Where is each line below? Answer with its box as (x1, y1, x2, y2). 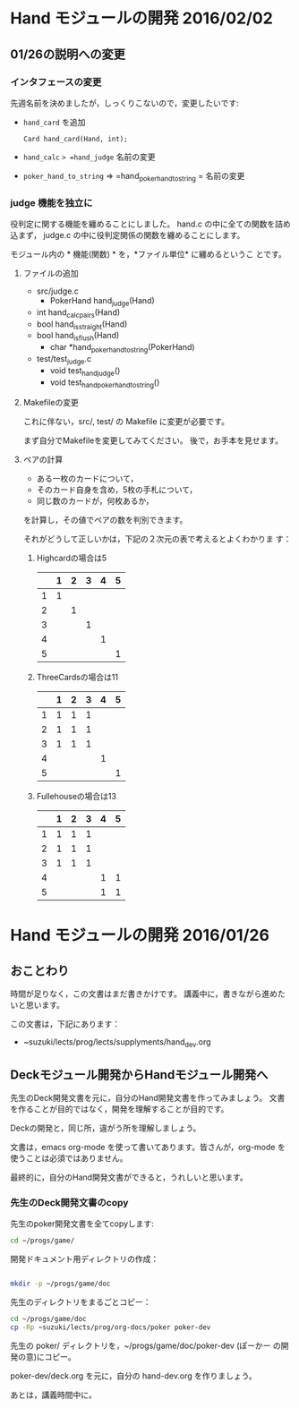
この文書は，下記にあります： (10, 1019, 120, 1029)
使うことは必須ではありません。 (10, 1152, 128, 1164)
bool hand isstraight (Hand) (36, 319, 128, 331)
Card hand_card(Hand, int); (22, 134, 128, 143)
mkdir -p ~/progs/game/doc (10, 1279, 111, 1289)
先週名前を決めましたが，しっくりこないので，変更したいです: (10, 98, 240, 108)
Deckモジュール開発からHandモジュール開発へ (10, 1067, 269, 1082)
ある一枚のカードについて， (36, 474, 139, 484)
